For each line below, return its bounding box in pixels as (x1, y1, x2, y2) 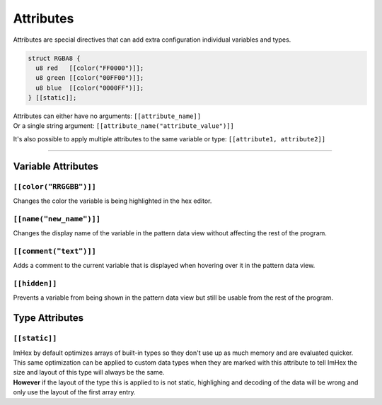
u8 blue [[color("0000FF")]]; (35, 83, 144, 92)
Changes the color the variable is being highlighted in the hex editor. (13, 196, 212, 205)
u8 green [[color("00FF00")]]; (35, 74, 144, 82)
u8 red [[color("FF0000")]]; (35, 64, 144, 72)
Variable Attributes (13, 160, 99, 172)
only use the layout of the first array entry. (13, 388, 136, 397)
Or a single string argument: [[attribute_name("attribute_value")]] (13, 122, 235, 130)
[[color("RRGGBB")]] (13, 182, 97, 191)
